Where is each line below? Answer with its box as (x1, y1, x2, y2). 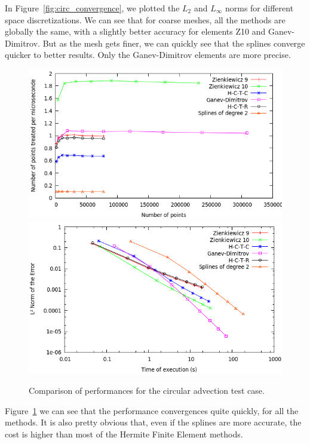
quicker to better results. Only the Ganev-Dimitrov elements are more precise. (5, 48, 291, 61)
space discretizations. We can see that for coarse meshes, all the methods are (5, 13, 286, 26)
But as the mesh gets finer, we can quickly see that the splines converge (42, 36, 305, 49)
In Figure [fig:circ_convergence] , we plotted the (5, 2, 180, 14)
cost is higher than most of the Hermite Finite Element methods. (5, 427, 243, 440)
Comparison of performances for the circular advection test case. (29, 384, 265, 396)
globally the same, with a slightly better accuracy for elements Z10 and (5, 25, 266, 38)
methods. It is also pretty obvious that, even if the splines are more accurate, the (5, 416, 302, 428)
